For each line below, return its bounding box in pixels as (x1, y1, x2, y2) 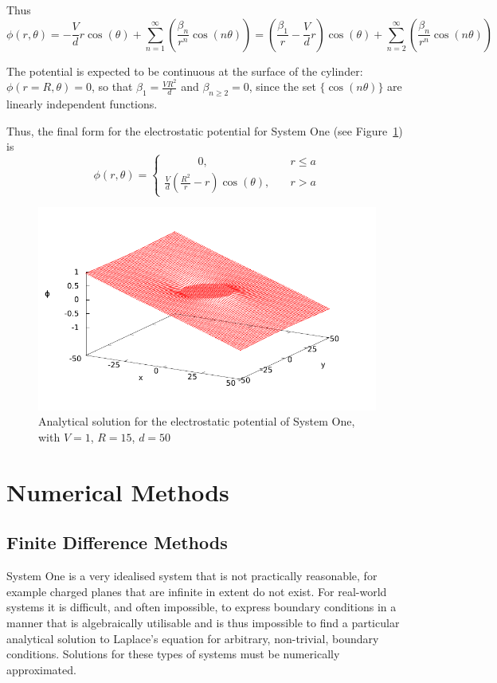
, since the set (248, 78, 316, 95)
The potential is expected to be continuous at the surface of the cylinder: (6, 62, 363, 79)
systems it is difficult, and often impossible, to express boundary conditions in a (6, 599, 397, 615)
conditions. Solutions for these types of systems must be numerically (6, 646, 340, 662)
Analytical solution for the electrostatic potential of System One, (38, 413, 355, 430)
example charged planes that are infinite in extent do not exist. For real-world (6, 583, 387, 599)
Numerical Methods (6, 475, 229, 508)
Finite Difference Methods (6, 530, 228, 555)
